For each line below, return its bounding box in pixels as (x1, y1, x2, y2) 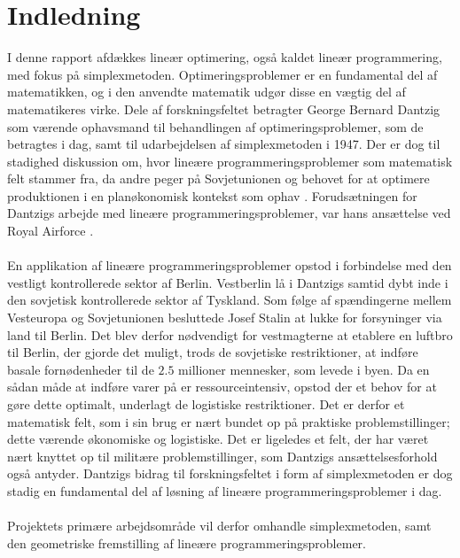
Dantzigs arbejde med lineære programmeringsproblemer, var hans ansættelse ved (7, 204, 451, 222)
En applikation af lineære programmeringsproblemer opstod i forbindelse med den (7, 256, 452, 275)
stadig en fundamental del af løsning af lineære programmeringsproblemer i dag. (7, 481, 442, 500)
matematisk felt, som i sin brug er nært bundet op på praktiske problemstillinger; (7, 412, 450, 430)
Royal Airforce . (7, 221, 94, 240)
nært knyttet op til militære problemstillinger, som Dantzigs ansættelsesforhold (7, 446, 438, 465)
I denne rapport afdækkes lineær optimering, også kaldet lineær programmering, (7, 48, 442, 66)
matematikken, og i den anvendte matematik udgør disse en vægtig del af (7, 82, 406, 101)
